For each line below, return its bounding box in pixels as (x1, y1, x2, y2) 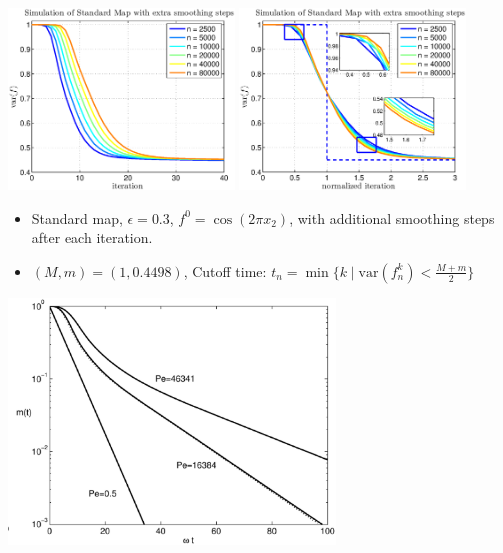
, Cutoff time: (183, 260, 267, 281)
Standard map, (31, 207, 123, 228)
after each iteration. (31, 227, 153, 248)
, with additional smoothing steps (289, 207, 495, 228)
